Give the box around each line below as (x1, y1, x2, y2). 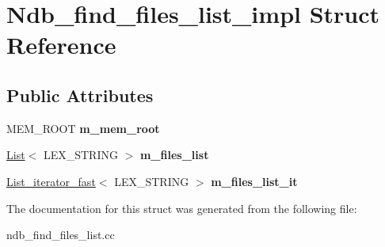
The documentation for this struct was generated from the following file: (6, 199, 357, 216)
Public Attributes (6, 82, 154, 107)
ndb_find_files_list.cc (6, 226, 115, 243)
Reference (6, 28, 116, 61)
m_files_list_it (211, 173, 298, 189)
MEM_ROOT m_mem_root (6, 120, 160, 136)
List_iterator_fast (6, 173, 96, 189)
